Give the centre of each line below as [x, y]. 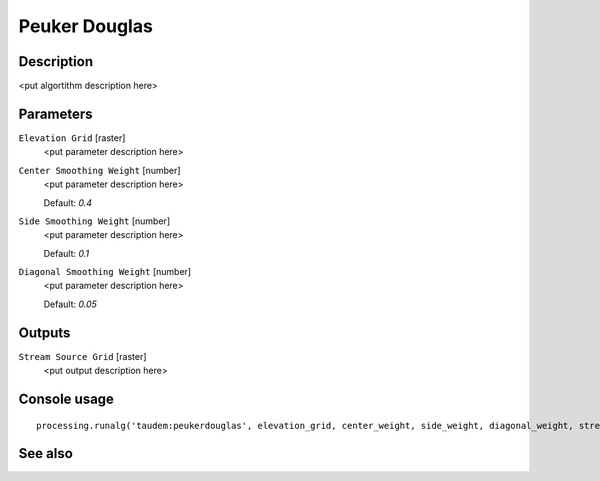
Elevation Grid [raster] [72, 137]
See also [46, 453]
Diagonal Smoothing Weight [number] [105, 272]
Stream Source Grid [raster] [82, 356]
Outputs [44, 332]
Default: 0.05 [70, 304]
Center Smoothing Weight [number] [99, 170]
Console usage [66, 398]
